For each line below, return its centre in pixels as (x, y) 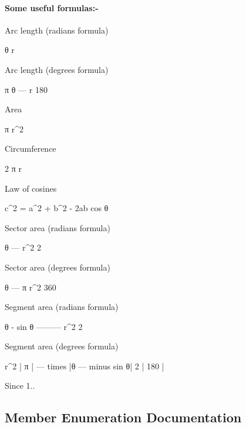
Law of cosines (31, 188)
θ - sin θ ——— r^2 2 (44, 326)
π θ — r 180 (26, 89)
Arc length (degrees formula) (57, 69)
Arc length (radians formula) (57, 30)
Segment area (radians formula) (62, 307)
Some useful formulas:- (52, 7)
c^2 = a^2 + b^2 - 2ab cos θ (57, 208)
